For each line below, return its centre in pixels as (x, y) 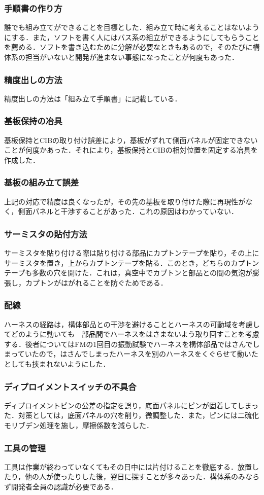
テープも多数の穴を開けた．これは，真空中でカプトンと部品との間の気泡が (128, 273)
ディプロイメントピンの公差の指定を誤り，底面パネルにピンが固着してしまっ (131, 405)
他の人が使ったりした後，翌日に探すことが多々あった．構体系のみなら (142, 476)
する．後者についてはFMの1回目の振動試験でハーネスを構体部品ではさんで (128, 344)
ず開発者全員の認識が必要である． (61, 486)
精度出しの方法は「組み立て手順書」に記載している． (93, 98)
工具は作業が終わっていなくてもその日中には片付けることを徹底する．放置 (128, 466)
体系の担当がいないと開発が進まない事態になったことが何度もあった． (121, 57)
